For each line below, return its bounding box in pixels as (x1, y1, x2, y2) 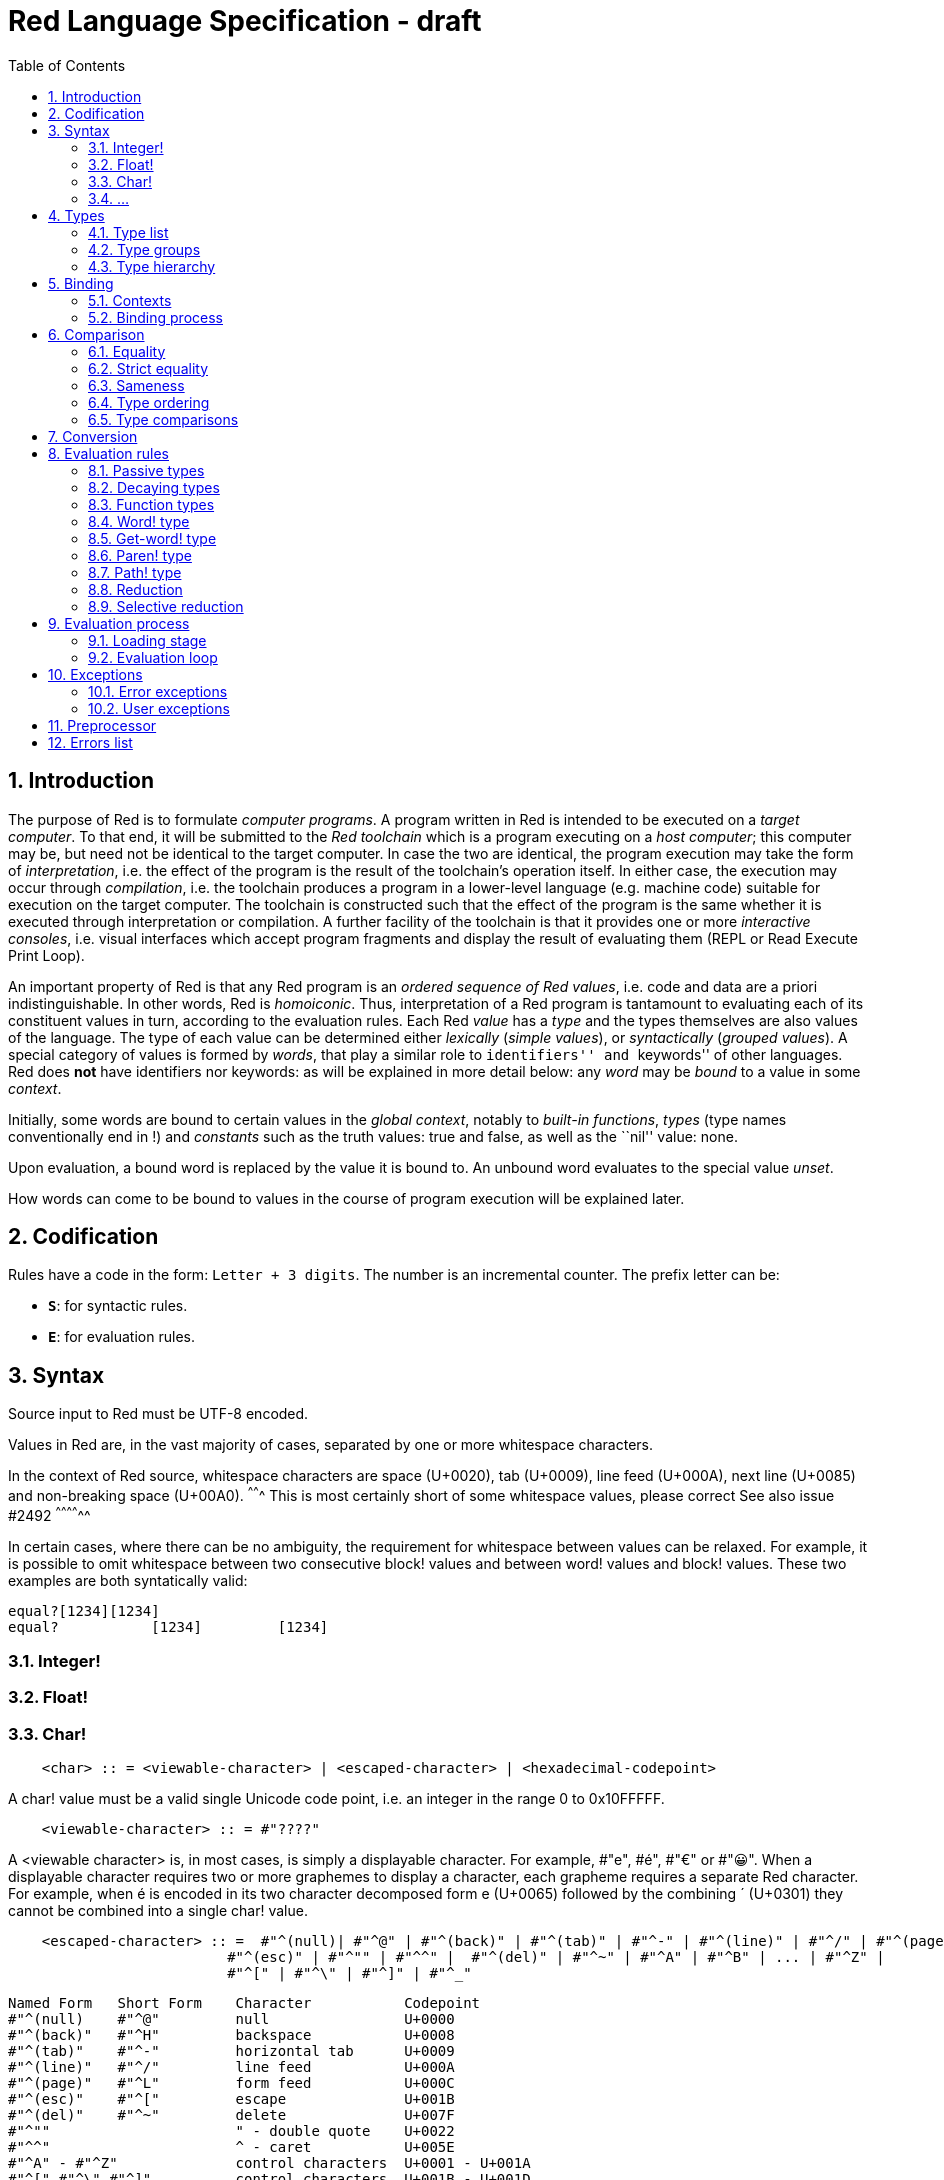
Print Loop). (8, 946, 85, 964)
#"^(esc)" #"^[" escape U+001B (8, 2091, 455, 2108)
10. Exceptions (48, 665, 143, 683)
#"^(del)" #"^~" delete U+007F (8, 2107, 455, 2124)
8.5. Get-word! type (88, 529, 217, 547)
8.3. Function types (88, 495, 215, 513)
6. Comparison (48, 325, 145, 343)
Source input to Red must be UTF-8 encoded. (8, 1405, 309, 1423)
